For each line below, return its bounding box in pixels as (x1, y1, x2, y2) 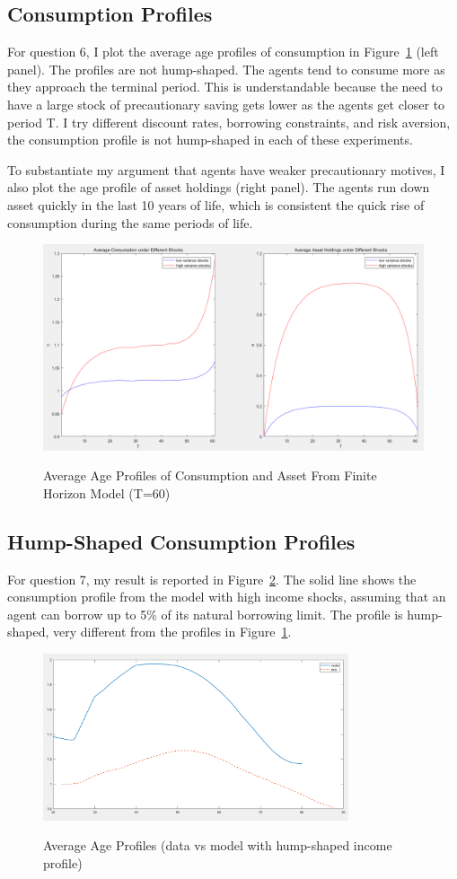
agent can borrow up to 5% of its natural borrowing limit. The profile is (7, 604, 403, 623)
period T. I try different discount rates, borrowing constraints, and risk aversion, (7, 112, 451, 131)
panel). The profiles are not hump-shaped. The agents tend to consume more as (7, 59, 445, 78)
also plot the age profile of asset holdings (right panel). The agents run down (7, 178, 430, 197)
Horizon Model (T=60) (43, 483, 171, 502)
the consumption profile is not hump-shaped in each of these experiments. (7, 130, 413, 149)
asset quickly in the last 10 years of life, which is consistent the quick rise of (7, 195, 425, 214)
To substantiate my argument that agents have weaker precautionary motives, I (7, 160, 445, 179)
